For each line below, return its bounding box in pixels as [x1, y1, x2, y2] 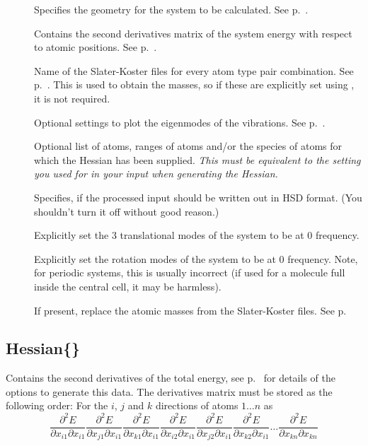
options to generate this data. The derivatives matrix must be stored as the [6, 384, 333, 399]
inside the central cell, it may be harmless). [34, 278, 222, 293]
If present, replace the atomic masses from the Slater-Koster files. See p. [34, 303, 347, 317]
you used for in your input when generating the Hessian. [34, 166, 278, 181]
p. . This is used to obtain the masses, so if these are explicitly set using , [34, 77, 355, 92]
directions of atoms [155, 398, 238, 413]
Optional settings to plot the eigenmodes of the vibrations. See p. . [34, 115, 326, 129]
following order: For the [6, 398, 108, 413]
